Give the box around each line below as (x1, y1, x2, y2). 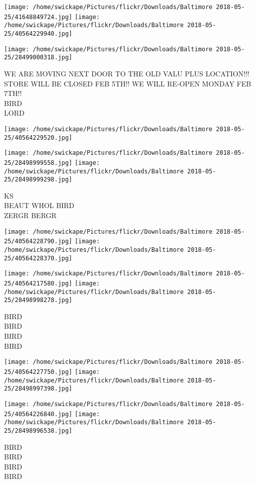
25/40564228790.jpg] (4, 238, 73, 245)
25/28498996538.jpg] (4, 427, 73, 434)
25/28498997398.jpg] (4, 385, 73, 393)
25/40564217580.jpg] (4, 279, 73, 287)
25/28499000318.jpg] (4, 54, 73, 61)
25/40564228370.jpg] (4, 254, 73, 262)
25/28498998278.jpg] (4, 297, 73, 304)
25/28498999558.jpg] (4, 159, 73, 166)
